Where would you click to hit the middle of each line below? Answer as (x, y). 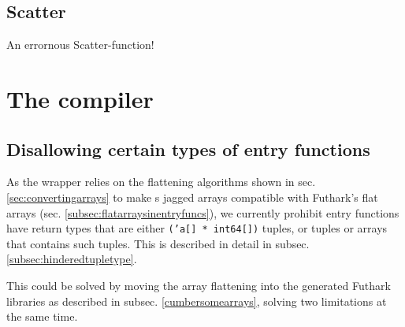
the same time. (42, 316)
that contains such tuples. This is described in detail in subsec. (158, 243)
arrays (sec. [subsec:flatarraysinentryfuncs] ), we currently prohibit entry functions (203, 212)
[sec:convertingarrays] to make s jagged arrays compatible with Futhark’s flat (192, 197)
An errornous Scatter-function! (80, 45)
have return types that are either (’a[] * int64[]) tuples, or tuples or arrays (197, 228)
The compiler (80, 98)
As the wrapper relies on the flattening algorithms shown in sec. (161, 182)
